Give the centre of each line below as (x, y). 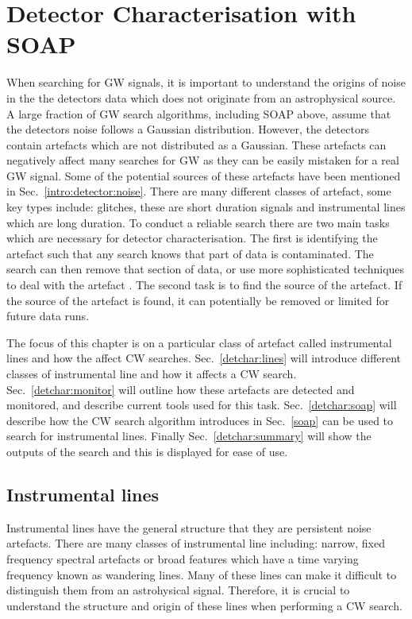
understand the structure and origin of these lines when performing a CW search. (204, 605)
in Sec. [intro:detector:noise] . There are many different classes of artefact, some (199, 191)
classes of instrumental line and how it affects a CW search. (152, 373)
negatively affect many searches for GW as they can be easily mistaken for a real (203, 160)
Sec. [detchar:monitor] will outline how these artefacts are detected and (181, 389)
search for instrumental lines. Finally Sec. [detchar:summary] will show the (189, 436)
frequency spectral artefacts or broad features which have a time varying (183, 558)
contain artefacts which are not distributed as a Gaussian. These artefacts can (196, 144)
